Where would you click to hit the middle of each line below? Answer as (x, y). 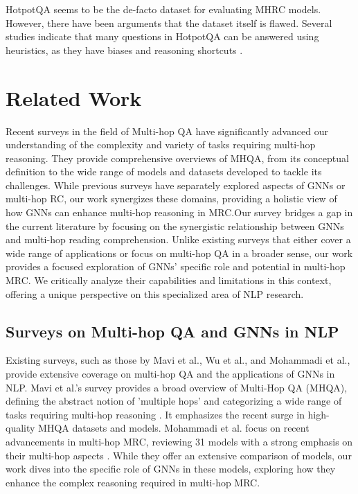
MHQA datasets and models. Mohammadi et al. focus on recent (174, 428)
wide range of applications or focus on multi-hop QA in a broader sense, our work (179, 253)
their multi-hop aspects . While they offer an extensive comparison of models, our (179, 455)
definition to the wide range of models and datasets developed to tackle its (164, 171)
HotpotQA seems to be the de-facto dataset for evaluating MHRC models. (163, 9)
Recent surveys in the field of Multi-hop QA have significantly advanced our (167, 131)
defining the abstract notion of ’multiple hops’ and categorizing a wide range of (174, 401)
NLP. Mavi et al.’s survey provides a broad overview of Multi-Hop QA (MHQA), (177, 387)
